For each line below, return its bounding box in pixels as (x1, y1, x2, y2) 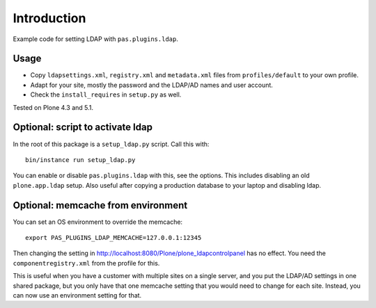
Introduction (13, 10, 86, 26)
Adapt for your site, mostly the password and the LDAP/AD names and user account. (30, 81, 273, 89)
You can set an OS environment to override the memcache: (13, 218, 183, 226)
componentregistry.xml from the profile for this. (13, 259, 160, 267)
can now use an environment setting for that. (13, 291, 142, 299)
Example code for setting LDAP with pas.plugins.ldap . (13, 35, 179, 43)
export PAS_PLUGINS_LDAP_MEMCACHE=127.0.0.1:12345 (25, 234, 202, 241)
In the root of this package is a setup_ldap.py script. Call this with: (13, 140, 210, 148)
